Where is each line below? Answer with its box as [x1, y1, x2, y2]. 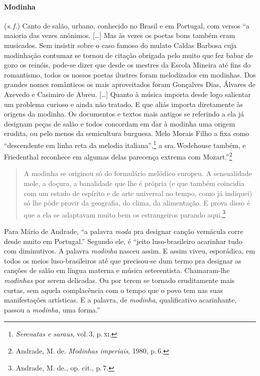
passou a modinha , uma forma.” [4, 304, 100, 314]
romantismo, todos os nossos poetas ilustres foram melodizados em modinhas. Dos [4, 69, 256, 79]
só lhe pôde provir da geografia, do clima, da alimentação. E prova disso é [23, 197, 250, 208]
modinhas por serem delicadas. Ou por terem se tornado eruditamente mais [4, 275, 235, 285]
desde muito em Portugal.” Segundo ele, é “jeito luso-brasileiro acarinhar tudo [4, 235, 242, 246]
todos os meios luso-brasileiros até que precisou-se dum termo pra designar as [4, 255, 241, 265]
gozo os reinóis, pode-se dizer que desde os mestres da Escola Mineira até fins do [4, 59, 251, 70]
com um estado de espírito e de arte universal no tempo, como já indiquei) [23, 187, 252, 198]
